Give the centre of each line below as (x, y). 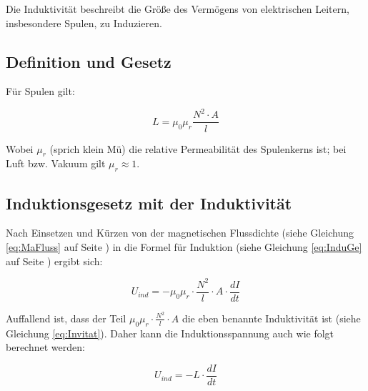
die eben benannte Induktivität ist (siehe (271, 318)
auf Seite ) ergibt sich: (54, 261)
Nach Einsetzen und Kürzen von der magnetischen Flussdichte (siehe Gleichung (180, 233)
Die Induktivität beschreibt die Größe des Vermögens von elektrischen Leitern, (178, 9)
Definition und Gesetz (89, 61)
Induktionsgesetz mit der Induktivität (149, 203)
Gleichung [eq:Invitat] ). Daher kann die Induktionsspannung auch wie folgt (170, 333)
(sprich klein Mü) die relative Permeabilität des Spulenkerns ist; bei (198, 148)
